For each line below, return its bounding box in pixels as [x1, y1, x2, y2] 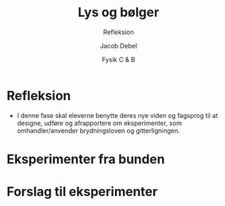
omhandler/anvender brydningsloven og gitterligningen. [16, 126, 180, 135]
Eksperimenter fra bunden [6, 151, 165, 167]
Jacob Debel [99, 41, 138, 50]
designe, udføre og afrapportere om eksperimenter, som [16, 119, 182, 127]
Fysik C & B [101, 55, 136, 64]
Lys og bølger [77, 4, 160, 21]
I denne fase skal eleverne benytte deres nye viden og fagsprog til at [16, 111, 218, 119]
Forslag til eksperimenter [6, 184, 158, 200]
